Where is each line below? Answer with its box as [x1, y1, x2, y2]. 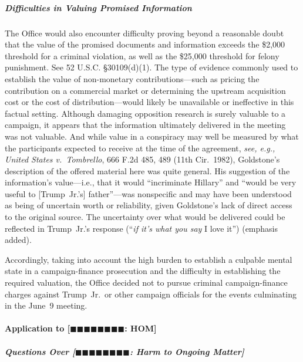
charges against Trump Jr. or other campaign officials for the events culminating [5, 287, 297, 300]
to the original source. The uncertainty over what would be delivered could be [5, 211, 285, 223]
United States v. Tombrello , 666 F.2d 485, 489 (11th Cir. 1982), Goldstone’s [5, 153, 280, 165]
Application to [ [5, 322, 70, 334]
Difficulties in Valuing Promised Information [5, 1, 192, 13]
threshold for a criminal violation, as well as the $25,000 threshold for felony [5, 49, 280, 62]
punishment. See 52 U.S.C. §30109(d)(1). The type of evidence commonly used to [5, 61, 298, 73]
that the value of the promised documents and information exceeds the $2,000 [5, 38, 285, 50]
